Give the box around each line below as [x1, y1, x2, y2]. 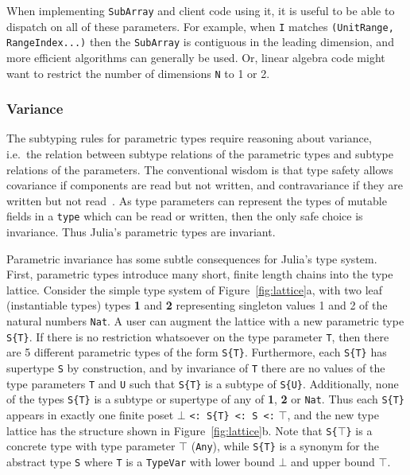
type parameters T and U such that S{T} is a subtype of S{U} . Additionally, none [6, 375, 399, 391]
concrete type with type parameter [6, 438, 176, 454]
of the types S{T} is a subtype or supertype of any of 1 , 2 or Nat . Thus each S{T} [6, 391, 405, 407]
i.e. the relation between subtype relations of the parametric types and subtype [6, 146, 393, 162]
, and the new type [287, 406, 379, 422]
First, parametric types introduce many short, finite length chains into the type [6, 266, 393, 282]
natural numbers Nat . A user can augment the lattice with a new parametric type [6, 313, 404, 329]
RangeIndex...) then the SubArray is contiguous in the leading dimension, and [6, 33, 394, 50]
